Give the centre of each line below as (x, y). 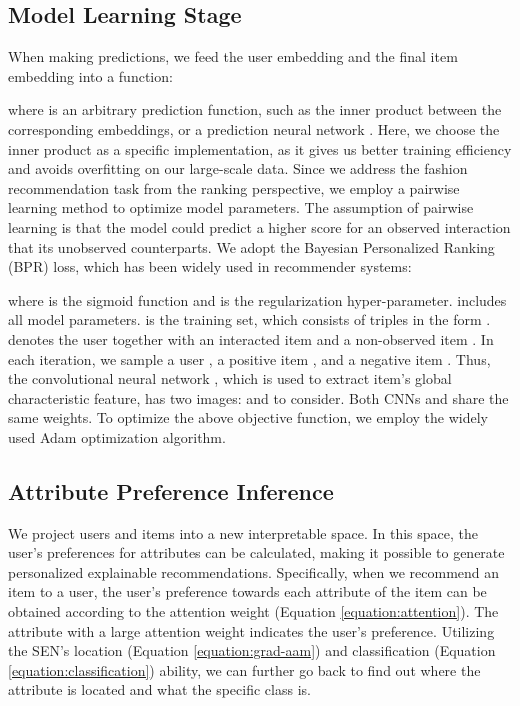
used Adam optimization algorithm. (117, 436)
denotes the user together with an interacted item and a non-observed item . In (251, 338)
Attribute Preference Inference (171, 490)
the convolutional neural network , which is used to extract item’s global (230, 378)
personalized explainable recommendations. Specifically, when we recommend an (254, 571)
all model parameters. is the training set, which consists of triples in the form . (249, 319)
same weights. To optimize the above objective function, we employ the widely (248, 417)
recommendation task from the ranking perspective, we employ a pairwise (234, 187)
